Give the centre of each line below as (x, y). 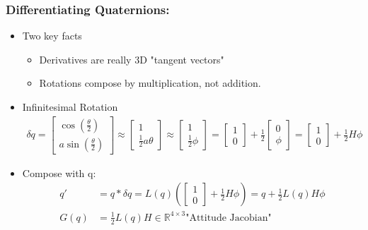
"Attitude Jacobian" (229, 218)
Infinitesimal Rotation (70, 107)
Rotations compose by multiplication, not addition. (150, 83)
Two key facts (52, 36)
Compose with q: (59, 172)
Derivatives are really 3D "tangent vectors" (132, 59)
